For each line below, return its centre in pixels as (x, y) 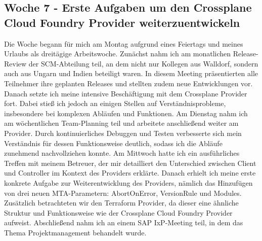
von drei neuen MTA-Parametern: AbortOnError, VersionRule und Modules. (123, 193)
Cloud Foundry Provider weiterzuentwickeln (122, 22)
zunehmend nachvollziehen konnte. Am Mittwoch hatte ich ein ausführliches (122, 153)
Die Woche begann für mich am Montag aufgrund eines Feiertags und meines (124, 43)
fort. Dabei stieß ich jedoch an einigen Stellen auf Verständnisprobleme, (115, 103)
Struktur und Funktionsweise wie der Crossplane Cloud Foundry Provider (118, 212)
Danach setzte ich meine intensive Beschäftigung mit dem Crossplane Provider (126, 93)
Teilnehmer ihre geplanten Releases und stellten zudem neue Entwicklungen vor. (128, 83)
